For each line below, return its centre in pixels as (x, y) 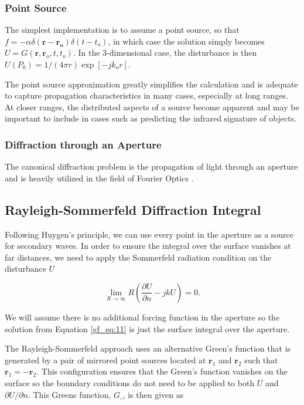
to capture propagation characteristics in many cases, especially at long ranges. (147, 95)
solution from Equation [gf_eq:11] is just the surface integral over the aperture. (147, 328)
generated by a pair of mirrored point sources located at (105, 360)
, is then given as (153, 394)
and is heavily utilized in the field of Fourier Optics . (99, 178)
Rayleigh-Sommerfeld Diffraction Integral (133, 209)
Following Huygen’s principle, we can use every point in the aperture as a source (149, 234)
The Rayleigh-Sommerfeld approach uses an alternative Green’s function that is (148, 348)
